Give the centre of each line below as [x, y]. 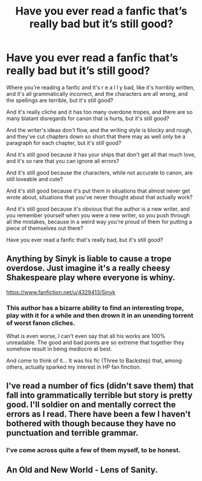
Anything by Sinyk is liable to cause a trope [89, 259]
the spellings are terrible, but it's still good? [60, 100]
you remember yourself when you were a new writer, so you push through [98, 215]
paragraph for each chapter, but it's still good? [64, 142]
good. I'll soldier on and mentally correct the [91, 405]
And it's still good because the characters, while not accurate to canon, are [99, 173]
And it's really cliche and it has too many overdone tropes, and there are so [99, 112]
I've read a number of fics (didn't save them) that [100, 386]
